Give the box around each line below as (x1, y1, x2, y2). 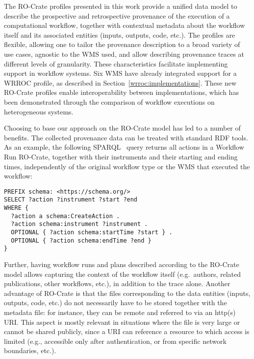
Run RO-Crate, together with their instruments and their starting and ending (4, 151, 238, 161)
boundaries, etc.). (4, 345, 56, 356)
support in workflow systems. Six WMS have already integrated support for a (4, 68, 237, 78)
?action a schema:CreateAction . (11, 212, 120, 220)
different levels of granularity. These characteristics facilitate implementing (4, 58, 228, 68)
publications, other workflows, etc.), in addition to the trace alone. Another (4, 278, 230, 289)
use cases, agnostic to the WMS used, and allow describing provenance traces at (4, 48, 244, 59)
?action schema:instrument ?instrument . (11, 221, 148, 228)
